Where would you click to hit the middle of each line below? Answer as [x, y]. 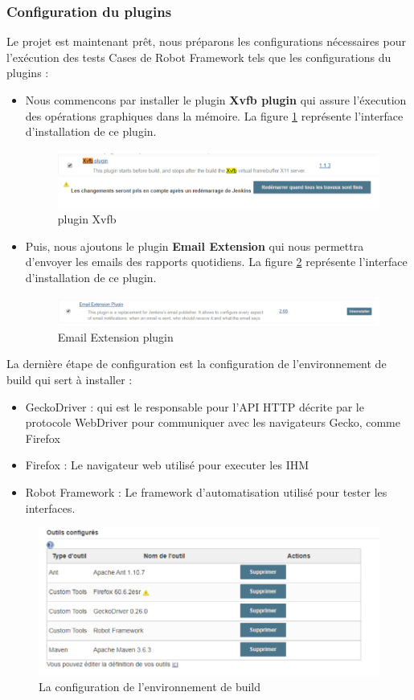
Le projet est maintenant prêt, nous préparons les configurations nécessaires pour [206, 41]
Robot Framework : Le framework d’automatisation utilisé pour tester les [206, 492]
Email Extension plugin [115, 336]
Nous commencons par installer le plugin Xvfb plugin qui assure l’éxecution [216, 100]
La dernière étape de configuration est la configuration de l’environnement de [197, 364]
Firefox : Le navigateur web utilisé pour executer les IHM [167, 465]
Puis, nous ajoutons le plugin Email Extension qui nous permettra [195, 246]
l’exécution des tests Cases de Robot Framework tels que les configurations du [199, 57]
